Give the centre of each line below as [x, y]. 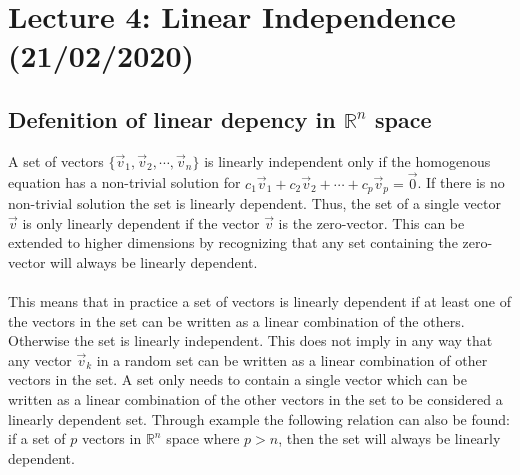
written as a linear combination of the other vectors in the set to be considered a [255, 398]
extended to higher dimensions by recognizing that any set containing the [233, 242]
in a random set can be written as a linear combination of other [292, 359]
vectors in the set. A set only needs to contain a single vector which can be [237, 379]
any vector [40, 359]
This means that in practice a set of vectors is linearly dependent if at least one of [259, 301]
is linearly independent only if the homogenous [347, 160]
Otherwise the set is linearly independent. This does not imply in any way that [250, 340]
